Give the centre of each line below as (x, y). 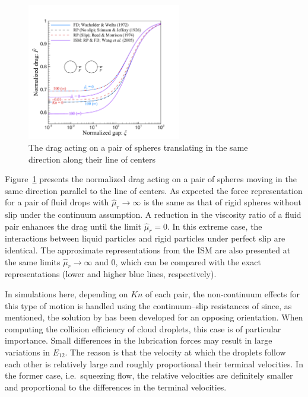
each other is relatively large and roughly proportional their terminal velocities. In (154, 363)
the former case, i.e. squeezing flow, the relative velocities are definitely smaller (149, 375)
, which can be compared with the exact (188, 261)
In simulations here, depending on (66, 294)
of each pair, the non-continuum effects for (223, 294)
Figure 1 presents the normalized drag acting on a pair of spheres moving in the (151, 179)
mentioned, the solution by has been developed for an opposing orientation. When (154, 317)
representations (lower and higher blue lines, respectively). (111, 274)
